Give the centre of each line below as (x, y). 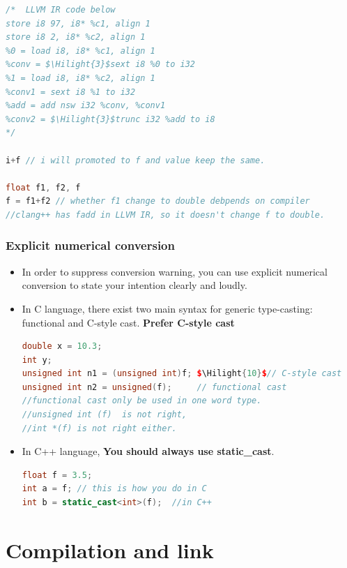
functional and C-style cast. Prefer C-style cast (128, 322)
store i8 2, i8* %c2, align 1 (76, 37)
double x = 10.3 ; (62, 346)
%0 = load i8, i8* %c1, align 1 (80, 51)
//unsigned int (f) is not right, (105, 415)
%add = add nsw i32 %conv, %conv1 (86, 106)
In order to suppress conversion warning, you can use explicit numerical (175, 271)
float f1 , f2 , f (43, 187)
